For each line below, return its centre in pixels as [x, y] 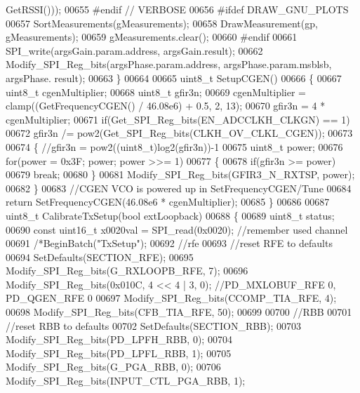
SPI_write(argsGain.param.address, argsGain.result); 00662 [134, 50]
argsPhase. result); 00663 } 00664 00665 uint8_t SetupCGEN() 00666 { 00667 [174, 78]
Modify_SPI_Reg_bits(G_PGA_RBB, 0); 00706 [113, 367]
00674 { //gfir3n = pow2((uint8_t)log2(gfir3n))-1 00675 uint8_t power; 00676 [174, 146]
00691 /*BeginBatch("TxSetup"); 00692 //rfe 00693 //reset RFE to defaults [169, 243]
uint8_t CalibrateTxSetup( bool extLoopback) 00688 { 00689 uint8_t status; [170, 215]
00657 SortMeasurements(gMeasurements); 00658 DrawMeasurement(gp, [162, 23]
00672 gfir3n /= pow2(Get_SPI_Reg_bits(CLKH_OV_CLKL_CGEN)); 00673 [179, 133]
